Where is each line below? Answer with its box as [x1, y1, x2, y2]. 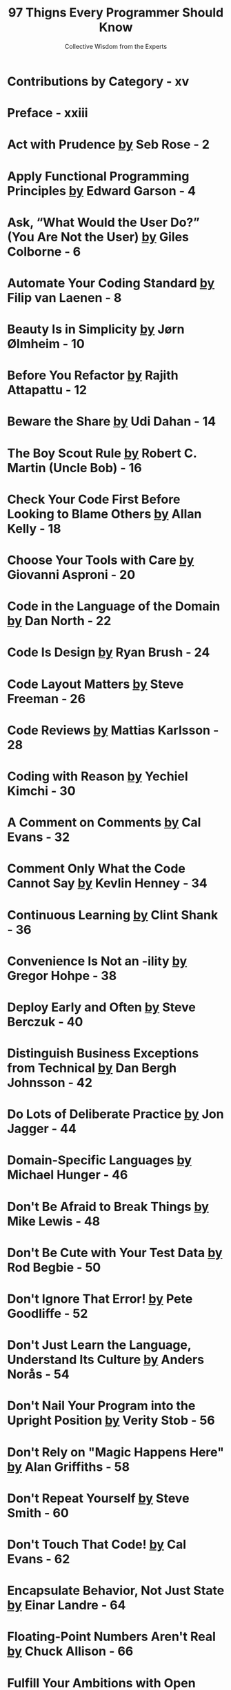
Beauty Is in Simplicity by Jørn [7, 322, 185, 337]
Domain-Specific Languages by [7, 1152, 192, 1168]
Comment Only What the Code [7, 861, 186, 877]
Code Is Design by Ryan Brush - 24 [7, 644, 210, 660]
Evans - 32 [7, 829, 70, 845]
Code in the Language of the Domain [7, 598, 221, 614]
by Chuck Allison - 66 [7, 1644, 134, 1659]
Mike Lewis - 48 [7, 1213, 101, 1229]
